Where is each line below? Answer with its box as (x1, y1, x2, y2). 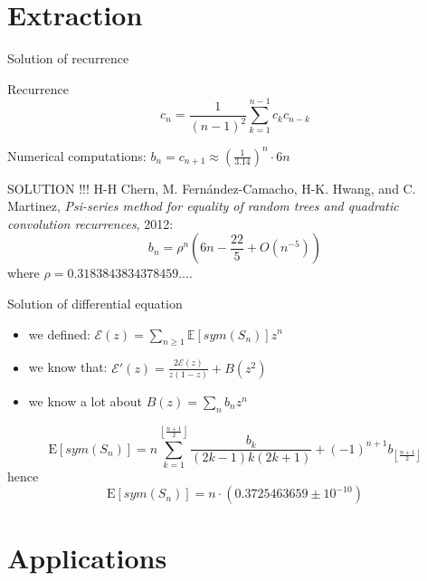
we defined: (28, 324, 90, 343)
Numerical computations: (7, 146, 147, 165)
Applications (7, 538, 167, 576)
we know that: (28, 357, 108, 376)
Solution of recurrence (7, 49, 129, 68)
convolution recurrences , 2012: (7, 214, 174, 233)
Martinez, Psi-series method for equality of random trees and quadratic (7, 196, 399, 215)
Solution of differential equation (7, 293, 183, 312)
